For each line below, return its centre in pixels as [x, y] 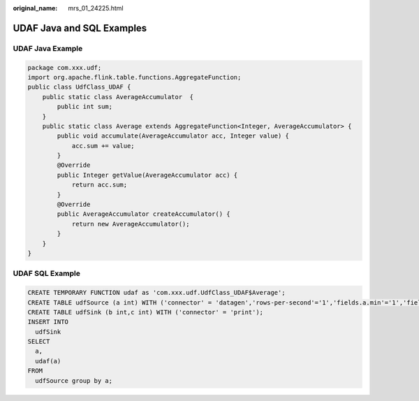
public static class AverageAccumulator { [118, 97]
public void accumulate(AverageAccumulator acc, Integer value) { [173, 136]
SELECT [39, 342]
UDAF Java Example [48, 48]
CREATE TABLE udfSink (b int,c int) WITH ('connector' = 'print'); [146, 312]
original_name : [35, 8]
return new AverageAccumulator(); [131, 224]
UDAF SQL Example [46, 274]
